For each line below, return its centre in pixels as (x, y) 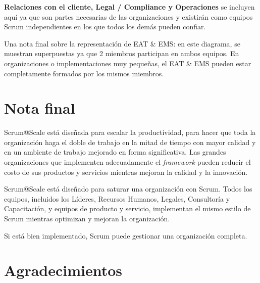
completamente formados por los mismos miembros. (84, 73)
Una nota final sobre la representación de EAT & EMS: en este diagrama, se (122, 43)
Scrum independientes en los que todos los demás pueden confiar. (105, 27)
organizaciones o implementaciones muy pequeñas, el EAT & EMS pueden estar (128, 63)
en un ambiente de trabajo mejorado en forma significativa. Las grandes (115, 152)
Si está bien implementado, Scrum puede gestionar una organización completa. (126, 235)
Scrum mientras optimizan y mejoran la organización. (87, 219)
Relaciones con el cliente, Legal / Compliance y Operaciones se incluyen (129, 7)
